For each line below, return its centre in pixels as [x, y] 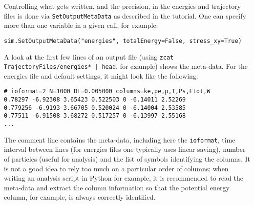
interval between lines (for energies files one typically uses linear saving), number [125, 149]
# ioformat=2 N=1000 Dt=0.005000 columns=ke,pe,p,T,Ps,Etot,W [107, 92]
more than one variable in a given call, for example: [81, 25]
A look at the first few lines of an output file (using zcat [89, 56]
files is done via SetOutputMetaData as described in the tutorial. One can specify [125, 15]
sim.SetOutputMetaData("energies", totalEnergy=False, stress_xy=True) [123, 41]
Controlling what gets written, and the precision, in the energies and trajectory [123, 6]
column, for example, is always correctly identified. [80, 197]
